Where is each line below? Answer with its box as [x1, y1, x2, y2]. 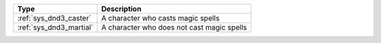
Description [101, 4, 142, 13]
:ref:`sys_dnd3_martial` [17, 23, 94, 32]
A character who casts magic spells [101, 13, 220, 23]
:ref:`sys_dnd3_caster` [17, 13, 92, 23]
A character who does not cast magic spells [101, 23, 247, 32]
